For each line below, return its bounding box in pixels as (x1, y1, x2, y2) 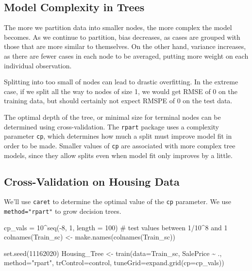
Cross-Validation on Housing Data (4, 174, 180, 189)
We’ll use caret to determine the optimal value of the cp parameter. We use (4, 196, 232, 207)
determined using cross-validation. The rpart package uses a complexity (4, 121, 219, 131)
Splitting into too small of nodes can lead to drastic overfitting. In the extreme (4, 77, 238, 87)
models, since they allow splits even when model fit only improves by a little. (4, 150, 233, 160)
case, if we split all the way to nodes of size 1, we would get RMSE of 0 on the (4, 86, 237, 96)
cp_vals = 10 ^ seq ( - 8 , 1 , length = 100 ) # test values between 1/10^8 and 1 (4, 222, 228, 232)
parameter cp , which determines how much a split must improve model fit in (4, 131, 232, 141)
